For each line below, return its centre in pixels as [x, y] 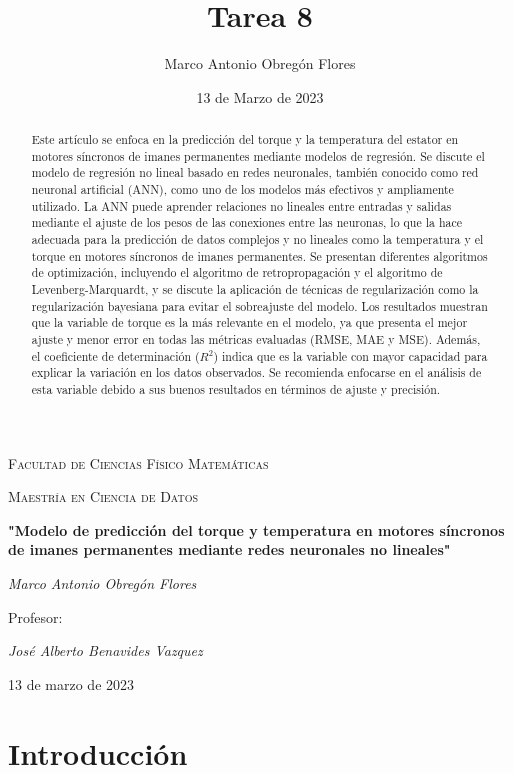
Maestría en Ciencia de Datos [103, 496]
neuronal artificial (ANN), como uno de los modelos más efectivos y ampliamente [242, 189]
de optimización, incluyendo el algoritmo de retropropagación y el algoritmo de [237, 272]
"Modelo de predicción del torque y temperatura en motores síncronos [256, 529]
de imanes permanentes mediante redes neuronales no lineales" [229, 549]
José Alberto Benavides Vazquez [105, 650]
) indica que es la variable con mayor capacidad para [350, 355]
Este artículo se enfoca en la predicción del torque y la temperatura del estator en [245, 139]
